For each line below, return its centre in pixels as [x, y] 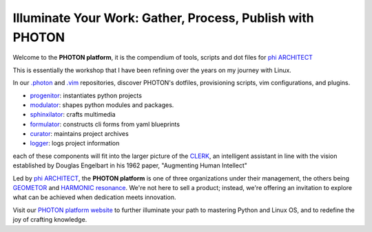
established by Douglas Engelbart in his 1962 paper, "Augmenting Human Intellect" [130, 165]
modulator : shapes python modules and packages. [102, 105]
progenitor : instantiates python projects [86, 95]
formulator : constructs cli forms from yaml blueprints [105, 124]
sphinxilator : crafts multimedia [73, 115]
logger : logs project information [75, 143]
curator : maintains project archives [79, 134]
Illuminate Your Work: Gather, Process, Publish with [163, 18]
